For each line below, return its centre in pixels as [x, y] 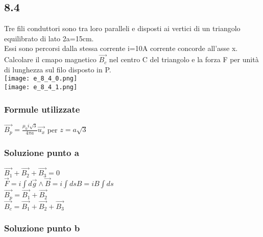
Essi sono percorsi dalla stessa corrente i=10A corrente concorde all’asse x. [121, 48]
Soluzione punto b [42, 228]
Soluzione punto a [42, 152]
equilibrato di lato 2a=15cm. [49, 38]
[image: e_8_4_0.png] [41, 79]
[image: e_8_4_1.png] [41, 87]
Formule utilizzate [42, 109]
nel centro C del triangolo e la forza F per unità [184, 59]
